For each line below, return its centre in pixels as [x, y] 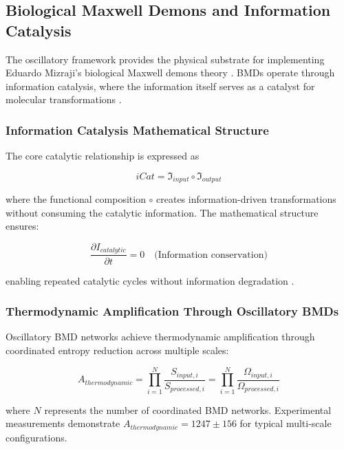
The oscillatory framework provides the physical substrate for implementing [165, 59]
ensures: [22, 226]
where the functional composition [76, 199]
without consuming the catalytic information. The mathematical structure [162, 212]
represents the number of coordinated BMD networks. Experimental [188, 409]
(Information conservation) [211, 255]
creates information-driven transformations [246, 199]
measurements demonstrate [63, 423]
